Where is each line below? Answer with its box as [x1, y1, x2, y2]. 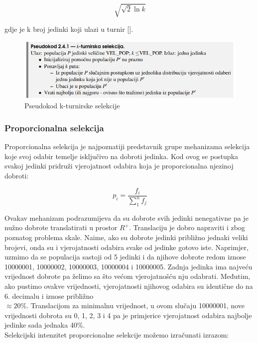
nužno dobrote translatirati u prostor [4, 222, 118, 233]
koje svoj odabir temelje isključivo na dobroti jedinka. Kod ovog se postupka [4, 151, 239, 161]
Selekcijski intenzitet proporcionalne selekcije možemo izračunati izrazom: [4, 329, 229, 340]
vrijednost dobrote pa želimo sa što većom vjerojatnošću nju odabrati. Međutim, [4, 271, 251, 281]
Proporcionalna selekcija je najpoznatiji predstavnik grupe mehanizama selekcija [4, 141, 250, 152]
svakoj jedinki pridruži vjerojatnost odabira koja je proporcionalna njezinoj [4, 161, 234, 171]
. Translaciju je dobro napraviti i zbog [129, 222, 245, 233]
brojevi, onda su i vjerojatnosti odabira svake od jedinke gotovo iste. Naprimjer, [4, 242, 249, 252]
